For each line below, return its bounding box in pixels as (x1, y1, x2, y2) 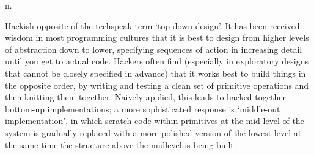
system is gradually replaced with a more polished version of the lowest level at (5, 126, 302, 139)
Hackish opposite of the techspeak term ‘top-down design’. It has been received (5, 19, 300, 32)
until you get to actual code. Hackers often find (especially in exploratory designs (5, 55, 309, 67)
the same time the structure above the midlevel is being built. (5, 138, 236, 151)
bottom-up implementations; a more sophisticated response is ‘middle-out (5, 102, 280, 115)
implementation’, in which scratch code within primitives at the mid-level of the (5, 114, 304, 127)
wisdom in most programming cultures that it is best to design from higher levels (5, 31, 309, 44)
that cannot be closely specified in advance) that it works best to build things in (5, 66, 306, 79)
